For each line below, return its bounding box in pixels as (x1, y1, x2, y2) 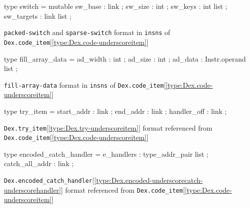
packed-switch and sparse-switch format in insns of (4, 27, 170, 37)
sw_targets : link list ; (4, 10, 72, 21)
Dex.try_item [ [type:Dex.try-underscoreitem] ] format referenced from (4, 122, 212, 133)
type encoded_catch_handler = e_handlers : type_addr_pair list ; (4, 148, 208, 159)
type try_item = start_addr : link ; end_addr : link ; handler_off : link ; (4, 105, 227, 116)
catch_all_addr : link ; (4, 158, 74, 169)
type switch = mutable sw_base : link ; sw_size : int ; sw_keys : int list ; (4, 1, 227, 11)
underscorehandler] (4, 184, 61, 195)
